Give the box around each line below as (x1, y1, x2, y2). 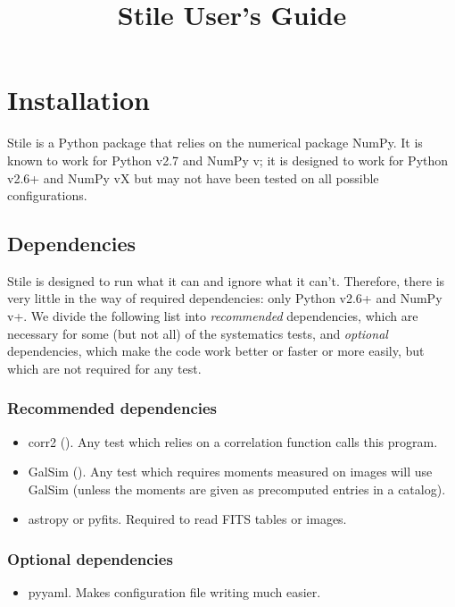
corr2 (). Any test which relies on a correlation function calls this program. (28, 432, 438, 451)
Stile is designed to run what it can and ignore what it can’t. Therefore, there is (7, 271, 445, 290)
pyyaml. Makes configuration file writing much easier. (28, 583, 321, 602)
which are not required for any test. (7, 358, 202, 377)
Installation (7, 81, 150, 118)
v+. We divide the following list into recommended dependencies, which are (7, 307, 418, 325)
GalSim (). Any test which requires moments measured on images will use (28, 462, 433, 481)
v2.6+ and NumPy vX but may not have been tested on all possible (7, 168, 379, 187)
